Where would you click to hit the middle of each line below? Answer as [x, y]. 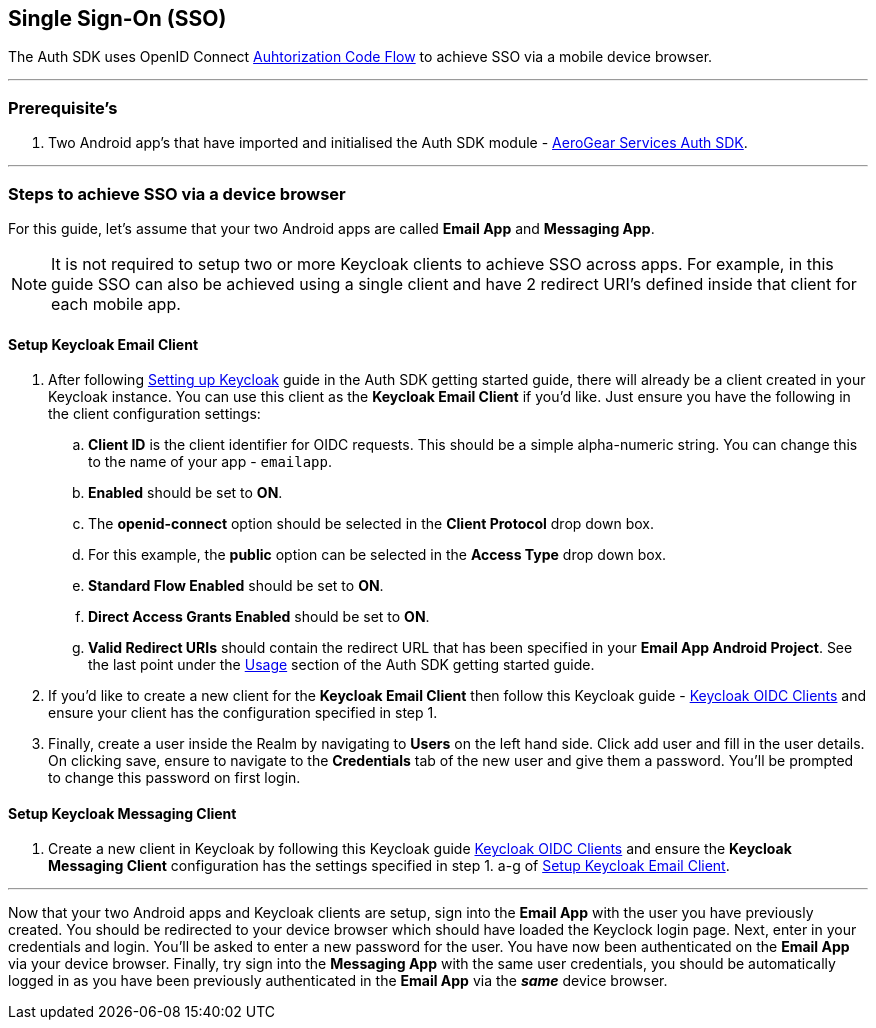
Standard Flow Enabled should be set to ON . [236, 586]
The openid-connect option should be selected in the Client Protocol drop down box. [371, 524]
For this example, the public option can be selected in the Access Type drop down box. [377, 555]
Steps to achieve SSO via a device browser [177, 193]
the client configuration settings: [154, 414]
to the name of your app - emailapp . [210, 462]
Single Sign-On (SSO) [117, 18]
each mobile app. [116, 303]
